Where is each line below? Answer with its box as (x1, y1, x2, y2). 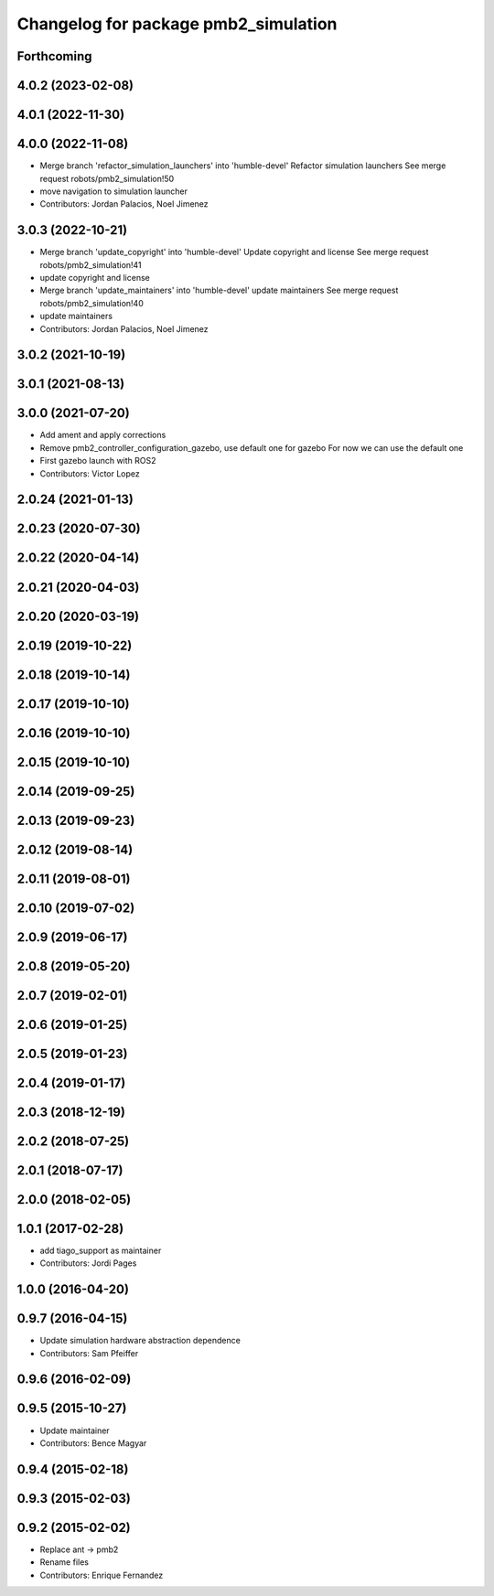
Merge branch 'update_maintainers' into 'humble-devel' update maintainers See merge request (39, 284, 399, 296)
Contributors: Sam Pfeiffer (39, 1347, 139, 1358)
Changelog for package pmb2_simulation (16, 14, 338, 34)
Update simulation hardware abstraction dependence (39, 1335, 242, 1346)
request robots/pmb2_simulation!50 (39, 173, 175, 184)
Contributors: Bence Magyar (39, 1437, 147, 1449)
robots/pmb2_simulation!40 (39, 297, 144, 308)
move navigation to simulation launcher (39, 186, 188, 197)
